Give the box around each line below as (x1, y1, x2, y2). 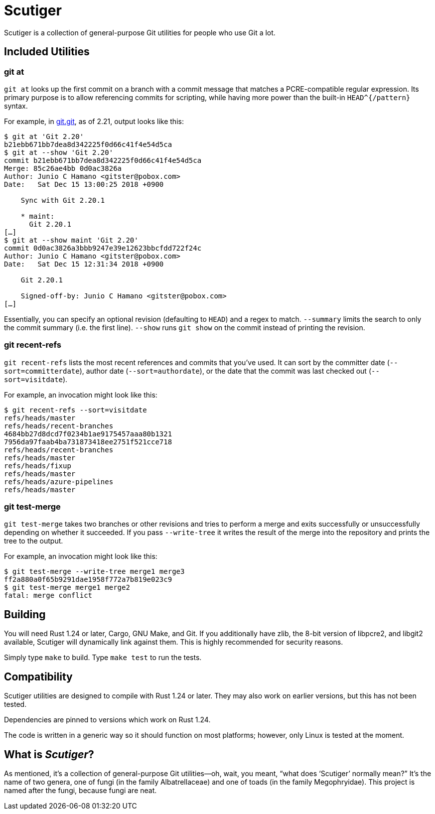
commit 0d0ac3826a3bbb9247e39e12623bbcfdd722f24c (4, 244, 202, 252)
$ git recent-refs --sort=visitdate (4, 406, 147, 414)
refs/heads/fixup (4, 461, 71, 470)
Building (4, 608, 46, 621)
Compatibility (4, 670, 73, 683)
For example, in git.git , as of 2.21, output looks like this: (4, 117, 184, 126)
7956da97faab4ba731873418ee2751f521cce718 (4, 437, 172, 446)
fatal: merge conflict (4, 591, 93, 600)
